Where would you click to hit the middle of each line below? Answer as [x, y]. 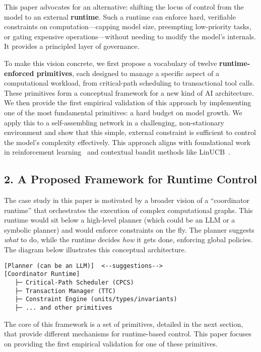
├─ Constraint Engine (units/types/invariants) [96, 299]
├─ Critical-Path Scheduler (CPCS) [74, 282]
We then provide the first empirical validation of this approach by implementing [128, 102]
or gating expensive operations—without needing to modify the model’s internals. [130, 36]
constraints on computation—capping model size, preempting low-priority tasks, [128, 26]
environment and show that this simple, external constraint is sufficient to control [130, 132]
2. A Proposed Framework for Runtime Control [131, 179]
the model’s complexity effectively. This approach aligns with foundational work [127, 142]
